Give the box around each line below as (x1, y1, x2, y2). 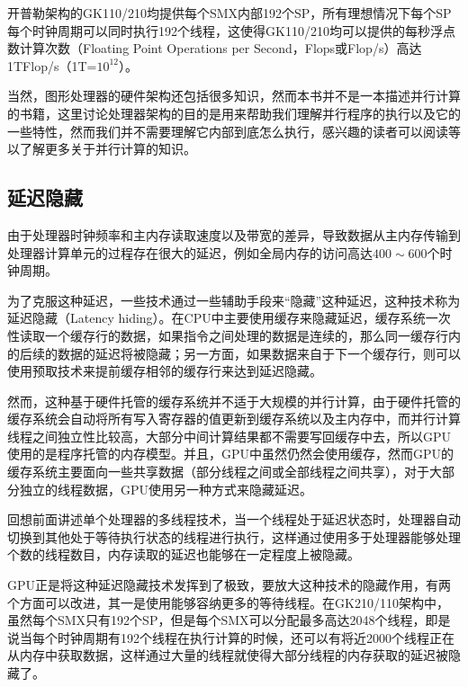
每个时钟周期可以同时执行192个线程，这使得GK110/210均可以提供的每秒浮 (7, 21, 443, 40)
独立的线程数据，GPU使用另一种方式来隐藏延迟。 (19, 479, 313, 498)
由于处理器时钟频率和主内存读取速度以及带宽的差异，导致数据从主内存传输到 (7, 225, 461, 244)
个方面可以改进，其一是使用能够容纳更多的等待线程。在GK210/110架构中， (7, 593, 449, 611)
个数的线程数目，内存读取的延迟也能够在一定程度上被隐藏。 (7, 545, 360, 564)
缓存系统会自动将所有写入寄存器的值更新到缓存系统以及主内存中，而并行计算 (7, 409, 461, 428)
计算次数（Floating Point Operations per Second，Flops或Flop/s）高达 (19, 39, 422, 58)
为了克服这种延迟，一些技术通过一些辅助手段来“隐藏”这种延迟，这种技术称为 (7, 290, 461, 309)
